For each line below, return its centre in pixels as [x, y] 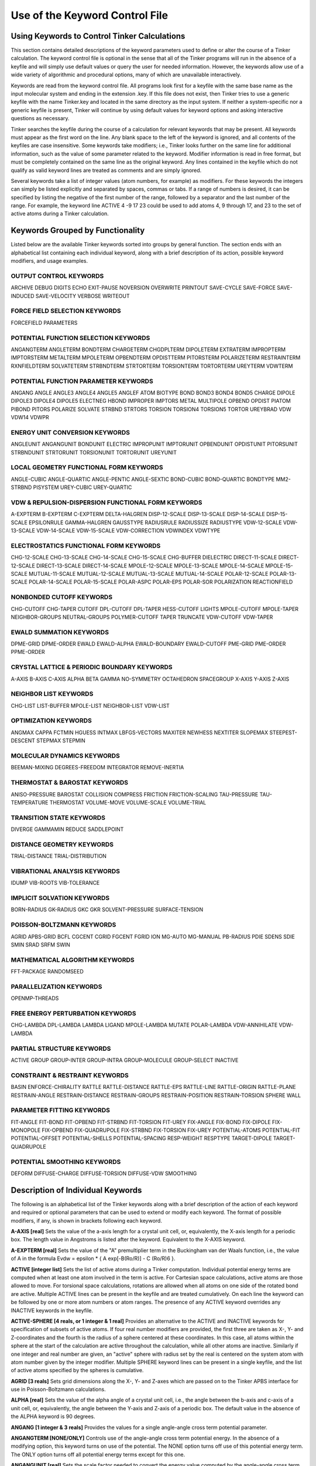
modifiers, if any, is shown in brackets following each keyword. [86, 1220]
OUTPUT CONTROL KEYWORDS [57, 276]
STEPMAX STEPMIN [61, 741]
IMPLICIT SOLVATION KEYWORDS [60, 898]
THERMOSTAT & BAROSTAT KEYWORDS [70, 783]
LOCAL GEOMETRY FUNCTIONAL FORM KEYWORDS [87, 467]
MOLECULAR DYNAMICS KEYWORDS [65, 756]
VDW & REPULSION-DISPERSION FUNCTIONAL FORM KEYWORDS [107, 503]
